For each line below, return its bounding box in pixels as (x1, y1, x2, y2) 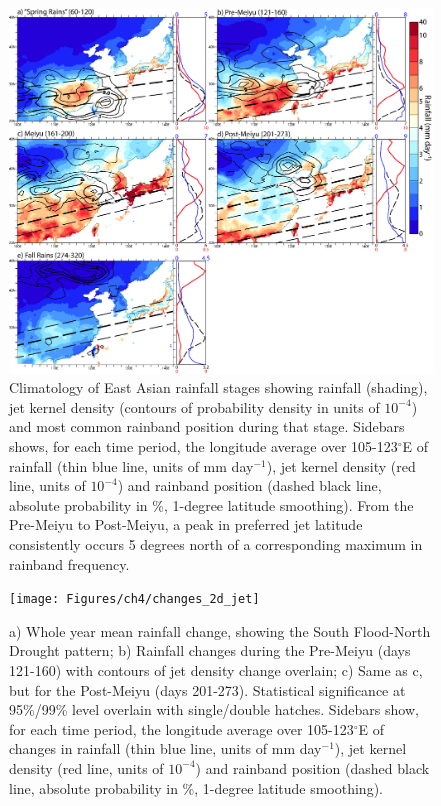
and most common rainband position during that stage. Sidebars (9, 416, 405, 437)
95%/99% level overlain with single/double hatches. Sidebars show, (9, 699, 419, 720)
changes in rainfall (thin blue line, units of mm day (9, 738, 322, 759)
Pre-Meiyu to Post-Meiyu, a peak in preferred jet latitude (9, 514, 363, 535)
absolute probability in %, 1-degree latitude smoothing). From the (9, 494, 414, 515)
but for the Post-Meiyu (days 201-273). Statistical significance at (9, 679, 406, 700)
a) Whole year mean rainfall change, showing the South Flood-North (9, 620, 431, 641)
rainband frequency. (9, 553, 130, 574)
